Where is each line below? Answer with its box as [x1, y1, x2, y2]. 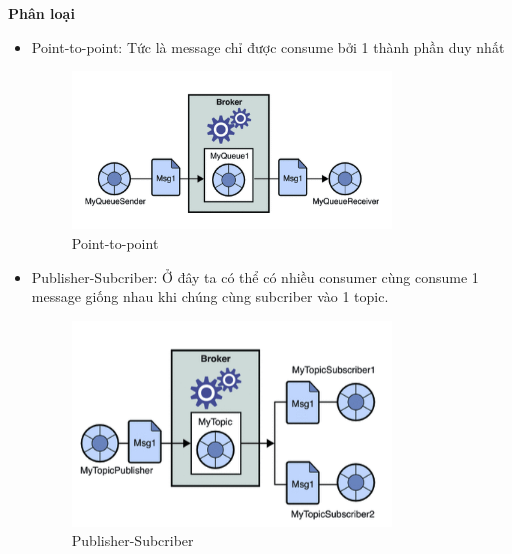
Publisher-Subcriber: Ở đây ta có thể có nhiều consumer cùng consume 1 [31, 266, 479, 287]
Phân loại [8, 3, 75, 23]
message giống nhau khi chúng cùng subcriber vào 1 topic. [31, 286, 389, 307]
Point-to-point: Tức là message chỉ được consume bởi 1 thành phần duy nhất [31, 36, 505, 57]
